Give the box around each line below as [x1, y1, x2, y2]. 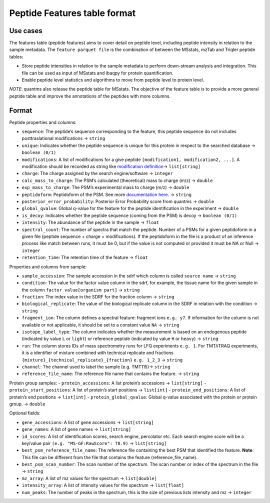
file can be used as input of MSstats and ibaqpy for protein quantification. [21, 70, 173, 76]
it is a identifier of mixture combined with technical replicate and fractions [21, 350, 173, 356]
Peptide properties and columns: [9, 119, 77, 125]
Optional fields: [9, 410, 41, 416]
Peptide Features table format [9, 7, 136, 18]
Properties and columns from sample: [9, 263, 87, 269]
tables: [9, 53, 23, 59]
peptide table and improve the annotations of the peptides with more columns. [9, 93, 171, 99]
